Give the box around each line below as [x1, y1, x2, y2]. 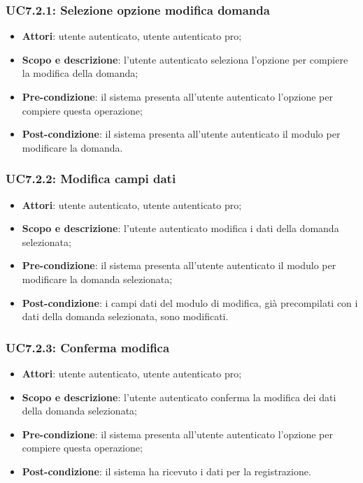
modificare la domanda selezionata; [22, 271, 173, 286]
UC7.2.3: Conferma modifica [6, 338, 170, 356]
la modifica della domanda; [22, 66, 138, 80]
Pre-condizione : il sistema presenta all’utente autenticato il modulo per [22, 258, 336, 273]
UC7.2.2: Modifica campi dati [6, 170, 176, 187]
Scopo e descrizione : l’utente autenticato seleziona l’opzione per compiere [22, 52, 348, 66]
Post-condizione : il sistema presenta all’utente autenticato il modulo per [22, 127, 341, 141]
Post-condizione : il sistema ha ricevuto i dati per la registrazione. [22, 463, 311, 478]
